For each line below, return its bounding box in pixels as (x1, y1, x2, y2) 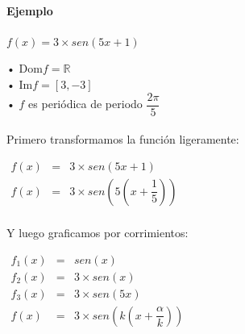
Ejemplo (6, 2, 53, 19)
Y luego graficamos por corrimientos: (6, 223, 189, 240)
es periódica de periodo (28, 95, 143, 112)
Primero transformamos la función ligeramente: (6, 131, 239, 148)
